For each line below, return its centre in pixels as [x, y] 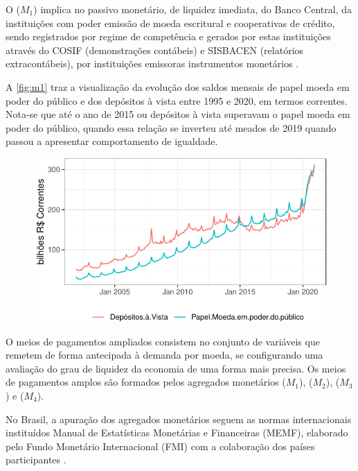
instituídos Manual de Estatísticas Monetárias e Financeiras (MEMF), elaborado [177, 433]
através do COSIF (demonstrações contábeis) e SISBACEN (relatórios [155, 50]
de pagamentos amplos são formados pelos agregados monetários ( [146, 382]
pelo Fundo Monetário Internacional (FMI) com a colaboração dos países [160, 446]
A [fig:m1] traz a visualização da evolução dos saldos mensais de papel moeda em [178, 86]
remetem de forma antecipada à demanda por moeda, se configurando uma [164, 355]
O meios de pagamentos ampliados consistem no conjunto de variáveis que [163, 341]
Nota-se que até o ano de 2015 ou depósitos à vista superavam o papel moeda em [178, 114]
